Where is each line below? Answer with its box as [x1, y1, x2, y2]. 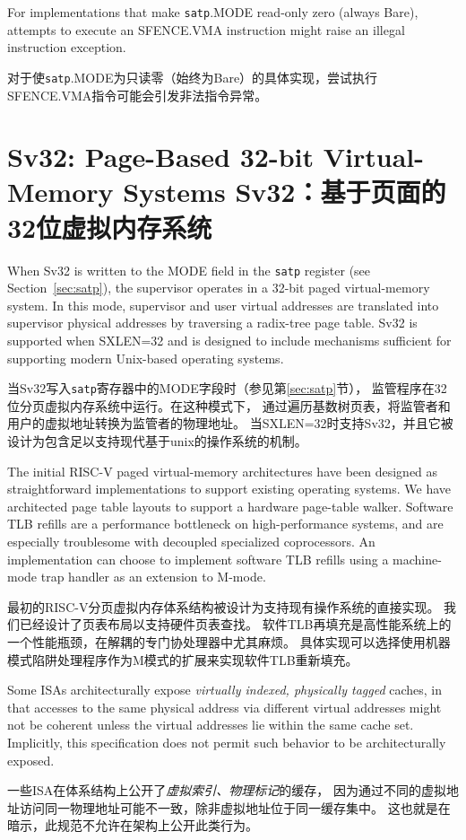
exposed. [7, 750, 55, 769]
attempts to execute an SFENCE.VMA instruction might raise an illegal [7, 20, 405, 39]
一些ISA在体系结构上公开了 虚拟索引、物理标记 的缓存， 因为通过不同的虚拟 [7, 781, 447, 800]
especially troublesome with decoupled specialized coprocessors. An [7, 532, 375, 551]
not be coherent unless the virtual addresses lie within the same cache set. [7, 715, 414, 734]
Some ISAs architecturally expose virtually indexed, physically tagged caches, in [7, 680, 443, 699]
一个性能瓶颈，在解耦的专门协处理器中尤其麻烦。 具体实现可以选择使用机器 [7, 633, 451, 651]
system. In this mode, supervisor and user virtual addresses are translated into [7, 295, 439, 314]
